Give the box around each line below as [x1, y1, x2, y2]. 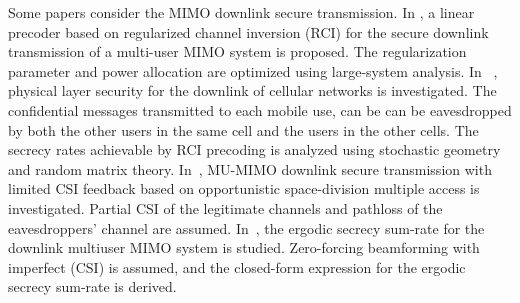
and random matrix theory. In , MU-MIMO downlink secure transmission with [8, 158, 492, 179]
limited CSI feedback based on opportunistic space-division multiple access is [8, 178, 480, 199]
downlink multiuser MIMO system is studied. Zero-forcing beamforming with [8, 237, 480, 258]
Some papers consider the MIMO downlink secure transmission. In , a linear [8, 2, 475, 22]
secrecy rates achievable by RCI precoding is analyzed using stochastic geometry [8, 139, 501, 160]
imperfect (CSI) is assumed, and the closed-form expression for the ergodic [8, 256, 466, 277]
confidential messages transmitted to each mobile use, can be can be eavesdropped [8, 99, 512, 120]
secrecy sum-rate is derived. [8, 276, 177, 297]
